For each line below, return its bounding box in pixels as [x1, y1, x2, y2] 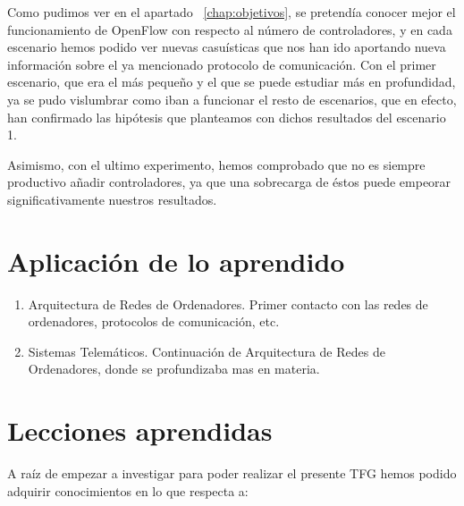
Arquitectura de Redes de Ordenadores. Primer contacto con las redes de [28, 294, 428, 313]
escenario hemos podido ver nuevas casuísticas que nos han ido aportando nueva [7, 38, 446, 56]
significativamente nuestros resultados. [7, 190, 217, 208]
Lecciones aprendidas [7, 412, 273, 449]
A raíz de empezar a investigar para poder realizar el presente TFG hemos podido [7, 464, 457, 483]
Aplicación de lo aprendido [7, 242, 345, 279]
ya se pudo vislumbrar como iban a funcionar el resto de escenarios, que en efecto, [7, 89, 457, 108]
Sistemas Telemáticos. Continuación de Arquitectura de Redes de [28, 342, 385, 360]
